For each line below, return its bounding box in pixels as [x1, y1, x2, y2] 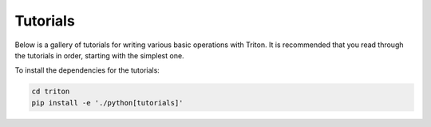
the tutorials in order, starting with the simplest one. [14, 50, 184, 60]
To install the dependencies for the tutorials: [14, 65, 160, 75]
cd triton [31, 87, 70, 96]
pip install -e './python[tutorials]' [31, 98, 184, 107]
